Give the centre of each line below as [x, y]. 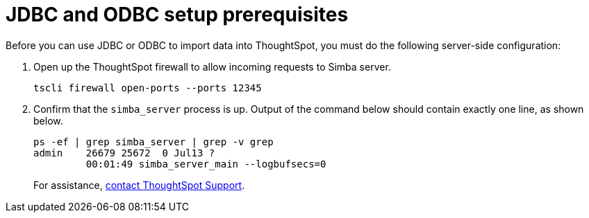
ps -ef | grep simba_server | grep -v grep [154, 142]
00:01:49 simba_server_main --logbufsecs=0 [206, 164]
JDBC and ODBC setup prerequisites [177, 15]
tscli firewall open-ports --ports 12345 [148, 88]
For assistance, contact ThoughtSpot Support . [139, 185]
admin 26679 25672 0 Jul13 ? [124, 153]
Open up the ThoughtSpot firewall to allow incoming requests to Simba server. [212, 66]
